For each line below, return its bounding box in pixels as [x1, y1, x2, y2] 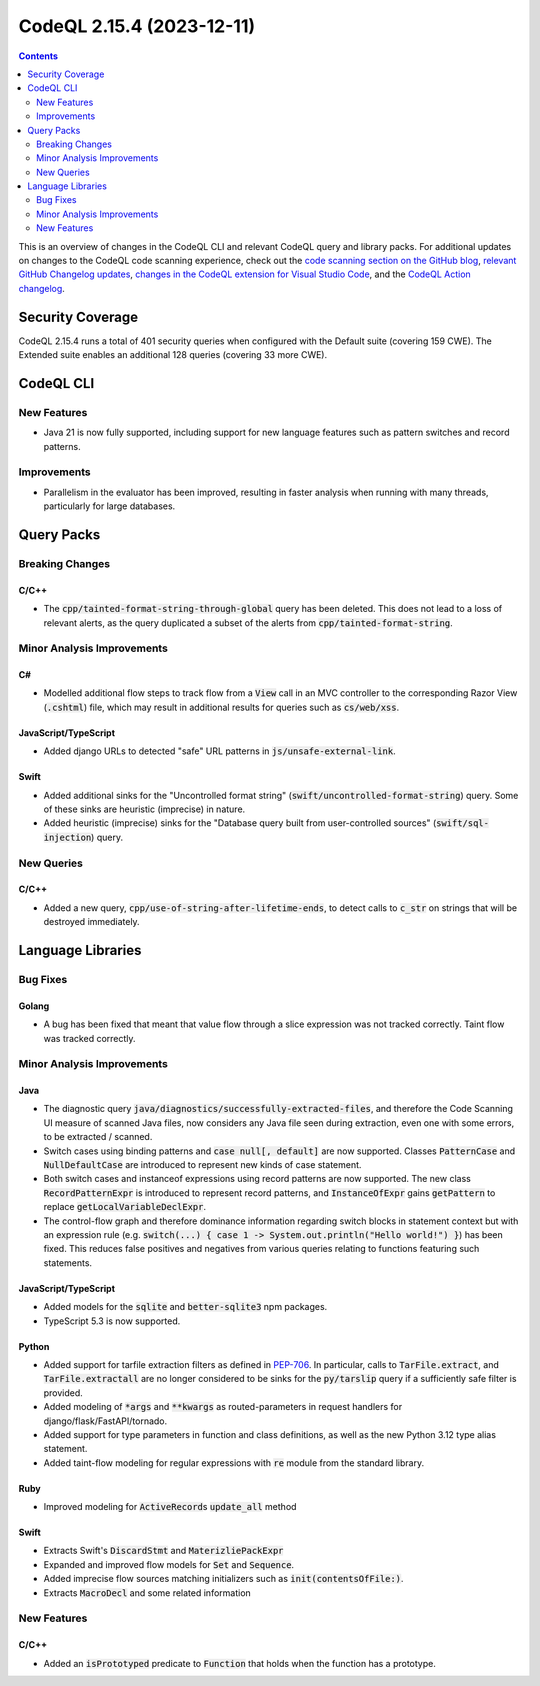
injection [43, 831, 92, 843]
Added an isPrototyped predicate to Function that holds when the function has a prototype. [43, 1657, 437, 1669]
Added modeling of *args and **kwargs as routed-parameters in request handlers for [43, 1401, 403, 1413]
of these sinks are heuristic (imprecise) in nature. [43, 803, 246, 815]
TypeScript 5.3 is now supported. [43, 1315, 181, 1327]
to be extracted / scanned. [43, 1131, 153, 1143]
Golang [18, 1000, 50, 1012]
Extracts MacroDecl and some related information [43, 1586, 252, 1599]
